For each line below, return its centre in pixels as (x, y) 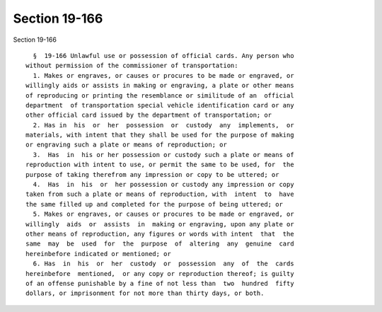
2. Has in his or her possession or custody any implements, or (163, 125)
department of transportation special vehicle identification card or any (160, 105)
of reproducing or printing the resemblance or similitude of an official (160, 95)
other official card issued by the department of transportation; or (149, 115)
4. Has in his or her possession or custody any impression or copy (163, 185)
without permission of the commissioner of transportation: (132, 66)
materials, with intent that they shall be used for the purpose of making (160, 135)
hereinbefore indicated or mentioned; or (98, 254)
